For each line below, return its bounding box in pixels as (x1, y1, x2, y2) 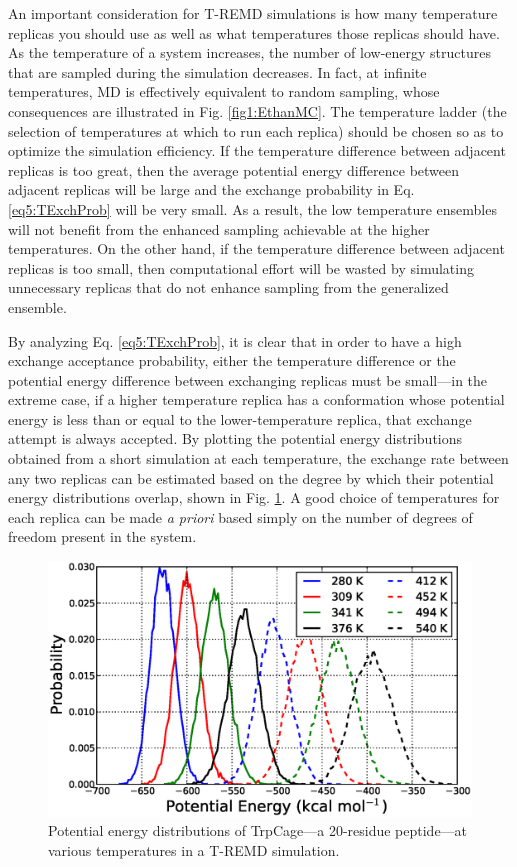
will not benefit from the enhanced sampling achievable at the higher (8, 218, 430, 239)
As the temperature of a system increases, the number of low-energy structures (8, 42, 491, 63)
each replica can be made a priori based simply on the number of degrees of (8, 506, 473, 527)
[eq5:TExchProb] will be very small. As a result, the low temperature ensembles (8, 198, 497, 219)
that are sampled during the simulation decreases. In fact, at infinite (8, 61, 427, 82)
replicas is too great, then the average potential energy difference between (8, 159, 460, 180)
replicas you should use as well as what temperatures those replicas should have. (8, 22, 500, 43)
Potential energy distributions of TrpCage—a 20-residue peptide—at (48, 820, 468, 841)
